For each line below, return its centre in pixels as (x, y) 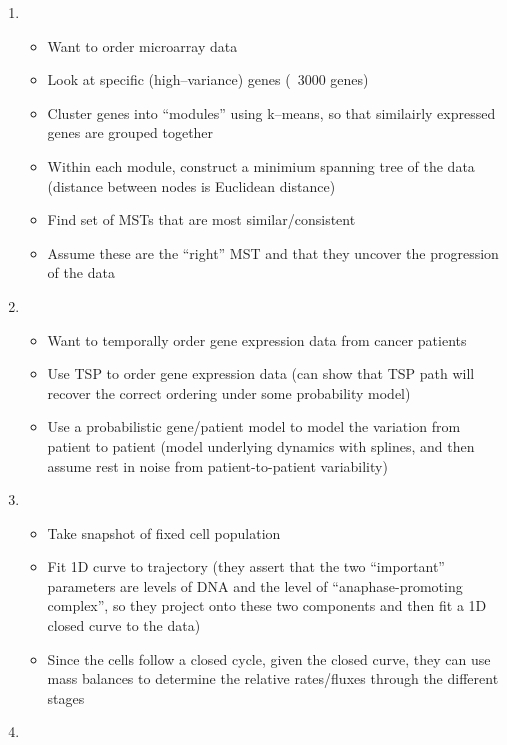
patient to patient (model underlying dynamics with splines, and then (261, 445)
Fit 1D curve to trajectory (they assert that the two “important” (246, 566)
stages (66, 697)
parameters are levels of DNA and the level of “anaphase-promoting (255, 585)
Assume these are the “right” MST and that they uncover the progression (273, 252)
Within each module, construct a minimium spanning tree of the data (261, 165)
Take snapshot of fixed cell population (164, 532)
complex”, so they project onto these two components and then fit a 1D (267, 605)
